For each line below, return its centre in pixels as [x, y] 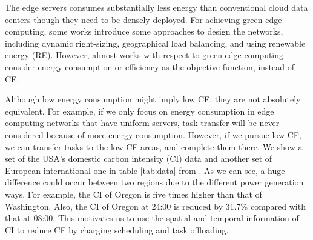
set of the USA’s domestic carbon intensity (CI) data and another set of [139, 158]
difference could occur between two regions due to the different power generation [154, 182]
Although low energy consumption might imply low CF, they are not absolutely [153, 99]
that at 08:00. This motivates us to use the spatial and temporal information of [152, 218]
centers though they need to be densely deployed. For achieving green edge [143, 19]
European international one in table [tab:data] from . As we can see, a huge [145, 170]
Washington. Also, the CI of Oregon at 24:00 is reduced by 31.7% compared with [155, 206]
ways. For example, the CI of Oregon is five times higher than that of [133, 194]
